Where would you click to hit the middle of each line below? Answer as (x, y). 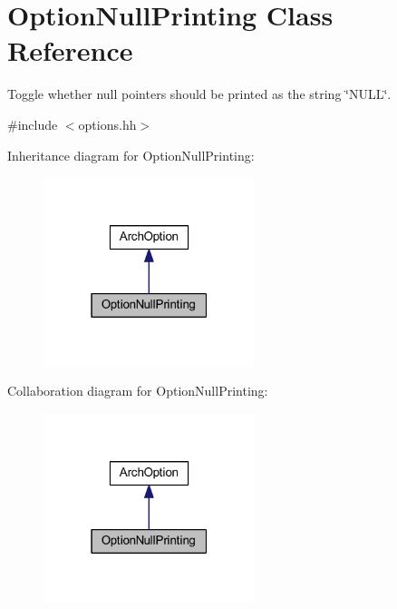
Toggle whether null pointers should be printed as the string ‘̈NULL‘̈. (199, 94)
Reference (70, 50)
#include (33, 124)
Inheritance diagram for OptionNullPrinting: (131, 155)
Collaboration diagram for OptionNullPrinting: (138, 391)
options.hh (107, 124)
